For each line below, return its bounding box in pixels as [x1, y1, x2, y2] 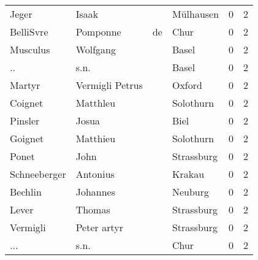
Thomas [75, 202, 110, 216]
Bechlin [10, 185, 42, 199]
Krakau [172, 167, 205, 181]
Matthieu [75, 131, 116, 145]
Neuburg [172, 185, 210, 199]
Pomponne [75, 25, 121, 39]
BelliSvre [10, 25, 48, 39]
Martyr [10, 78, 40, 92]
